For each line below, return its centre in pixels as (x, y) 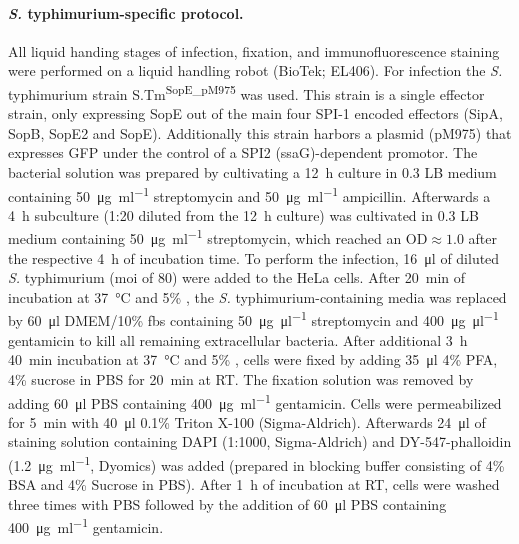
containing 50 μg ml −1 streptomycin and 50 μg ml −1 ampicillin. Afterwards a (249, 194)
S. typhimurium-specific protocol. (126, 12)
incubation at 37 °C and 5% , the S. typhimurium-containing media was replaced (257, 296)
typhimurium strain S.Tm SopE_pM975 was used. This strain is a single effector (246, 92)
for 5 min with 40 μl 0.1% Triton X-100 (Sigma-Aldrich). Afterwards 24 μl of (247, 421)
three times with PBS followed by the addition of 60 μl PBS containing (227, 503)
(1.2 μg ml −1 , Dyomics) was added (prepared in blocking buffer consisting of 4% (256, 463)
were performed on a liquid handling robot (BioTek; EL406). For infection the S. (255, 70)
